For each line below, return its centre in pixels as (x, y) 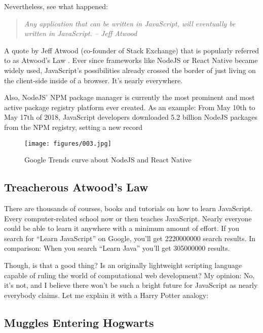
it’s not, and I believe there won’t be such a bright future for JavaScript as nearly (131, 285)
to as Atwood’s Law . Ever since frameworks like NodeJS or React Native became (131, 60)
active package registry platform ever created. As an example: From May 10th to (130, 107)
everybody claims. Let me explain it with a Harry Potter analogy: (106, 295)
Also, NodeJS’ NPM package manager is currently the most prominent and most (129, 97)
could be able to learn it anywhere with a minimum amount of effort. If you (122, 228)
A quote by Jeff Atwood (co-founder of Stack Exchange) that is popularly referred (132, 50)
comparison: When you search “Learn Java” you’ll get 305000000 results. (117, 248)
